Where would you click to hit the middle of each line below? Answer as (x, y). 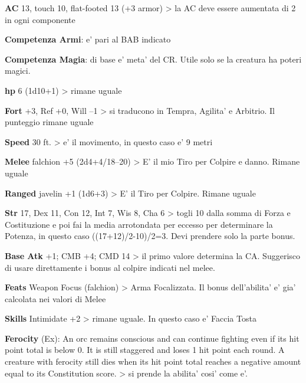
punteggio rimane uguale (49, 122)
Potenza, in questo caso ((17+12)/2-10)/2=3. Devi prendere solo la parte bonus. (150, 236)
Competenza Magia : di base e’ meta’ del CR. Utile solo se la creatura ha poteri (153, 59)
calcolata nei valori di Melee (55, 298)
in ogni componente (40, 19)
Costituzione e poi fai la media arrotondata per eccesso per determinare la (139, 224)
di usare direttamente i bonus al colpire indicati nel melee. (110, 267)
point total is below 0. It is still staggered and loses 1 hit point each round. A (145, 350)
